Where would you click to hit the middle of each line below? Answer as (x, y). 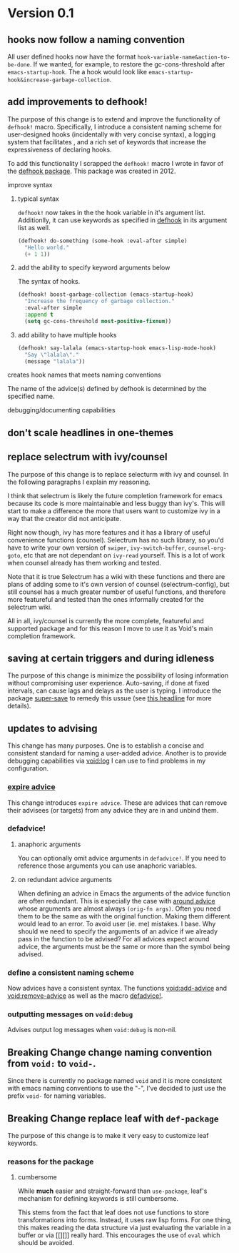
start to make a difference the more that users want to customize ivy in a (114, 511)
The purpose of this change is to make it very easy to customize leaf (108, 1136)
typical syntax (38, 199)
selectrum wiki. (30, 607)
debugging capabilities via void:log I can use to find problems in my (107, 761)
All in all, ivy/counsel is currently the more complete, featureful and (106, 620)
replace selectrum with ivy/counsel (87, 457)
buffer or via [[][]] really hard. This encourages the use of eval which (119, 1235)
